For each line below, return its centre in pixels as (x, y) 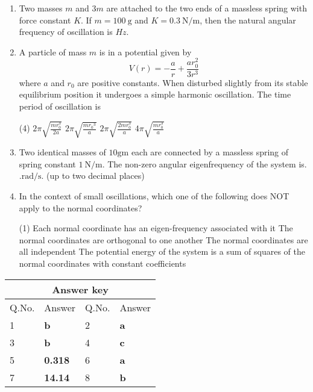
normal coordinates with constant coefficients (103, 263)
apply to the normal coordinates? (81, 207)
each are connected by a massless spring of (210, 152)
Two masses (41, 8)
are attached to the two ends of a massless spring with (207, 8)
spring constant (47, 163)
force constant (45, 20)
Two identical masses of (62, 152)
